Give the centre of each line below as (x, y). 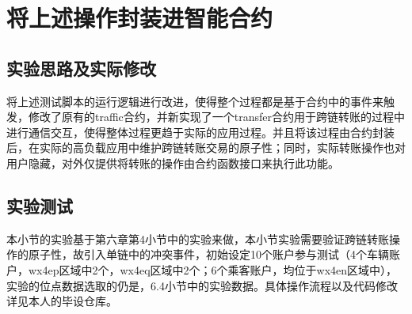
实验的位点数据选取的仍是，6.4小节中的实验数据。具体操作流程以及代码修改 (202, 285)
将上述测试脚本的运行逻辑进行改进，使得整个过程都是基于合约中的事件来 (195, 101)
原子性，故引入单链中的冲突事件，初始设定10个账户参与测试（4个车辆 (208, 254)
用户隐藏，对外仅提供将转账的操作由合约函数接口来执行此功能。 (173, 163)
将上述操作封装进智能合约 (140, 18)
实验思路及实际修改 (81, 68)
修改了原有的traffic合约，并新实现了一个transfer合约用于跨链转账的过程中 (217, 117)
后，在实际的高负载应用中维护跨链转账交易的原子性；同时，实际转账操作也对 (206, 148)
